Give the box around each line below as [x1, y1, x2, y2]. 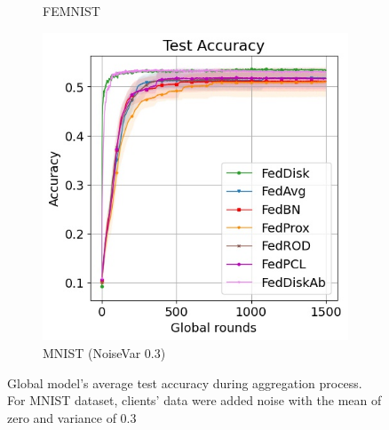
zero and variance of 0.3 [7, 408, 137, 426]
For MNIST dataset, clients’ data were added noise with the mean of [7, 391, 382, 410]
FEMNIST [43, 2, 100, 20]
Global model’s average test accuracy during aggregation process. [7, 373, 362, 392]
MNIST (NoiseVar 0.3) [43, 344, 166, 362]
